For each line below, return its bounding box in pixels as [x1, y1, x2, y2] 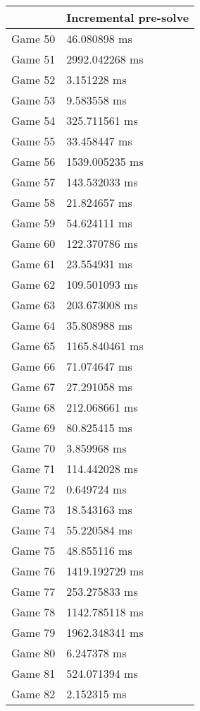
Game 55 [11, 133, 56, 149]
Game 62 [11, 276, 56, 292]
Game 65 [11, 337, 56, 354]
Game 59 [11, 215, 56, 231]
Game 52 [11, 71, 56, 88]
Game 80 [11, 645, 56, 661]
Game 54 [11, 112, 56, 129]
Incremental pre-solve [66, 9, 189, 25]
